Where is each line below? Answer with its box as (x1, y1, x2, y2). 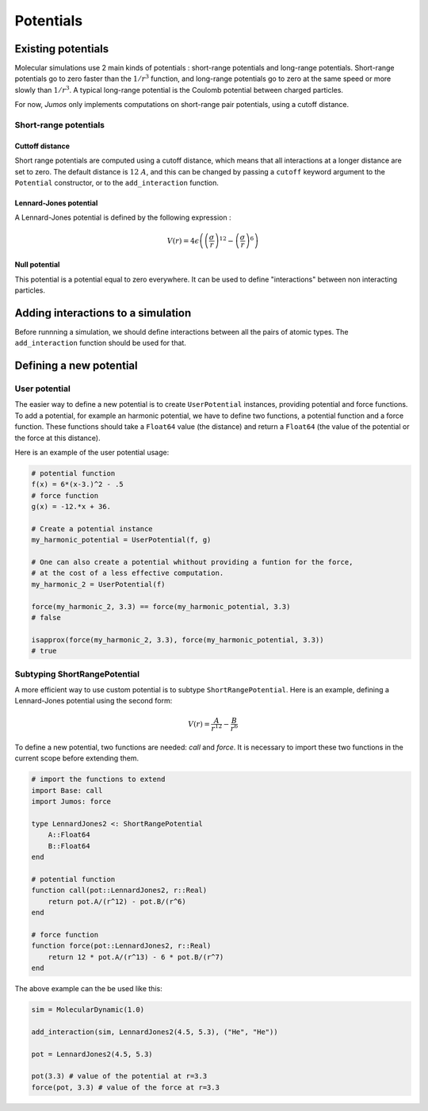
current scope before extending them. (14, 753, 139, 763)
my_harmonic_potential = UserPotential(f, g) (31, 535, 212, 545)
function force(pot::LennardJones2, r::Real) (31, 941, 212, 951)
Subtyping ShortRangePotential (14, 669, 140, 680)
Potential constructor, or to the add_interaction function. (14, 178, 220, 187)
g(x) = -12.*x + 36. (31, 502, 111, 511)
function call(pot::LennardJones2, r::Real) (31, 886, 208, 895)
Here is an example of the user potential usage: (14, 447, 170, 457)
